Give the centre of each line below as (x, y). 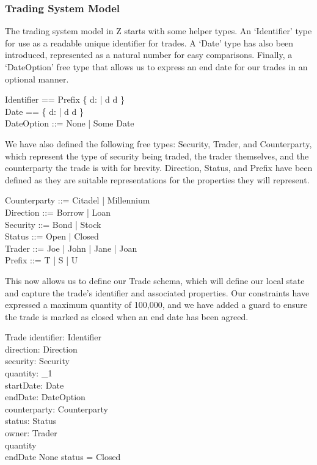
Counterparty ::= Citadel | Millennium (78, 200)
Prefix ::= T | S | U (42, 260)
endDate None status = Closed (63, 457)
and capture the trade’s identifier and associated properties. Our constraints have (157, 292)
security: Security (37, 361)
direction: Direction (41, 349)
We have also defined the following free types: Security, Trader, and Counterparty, (158, 143)
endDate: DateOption (45, 397)
